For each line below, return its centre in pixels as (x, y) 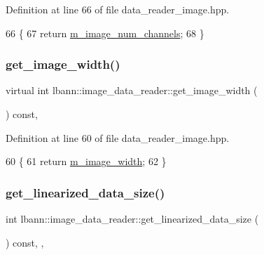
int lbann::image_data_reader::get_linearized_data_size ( (132, 218)
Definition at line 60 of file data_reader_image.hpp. (118, 137)
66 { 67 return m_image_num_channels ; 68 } (105, 33)
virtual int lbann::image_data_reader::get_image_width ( (132, 90)
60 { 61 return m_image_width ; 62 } (86, 161)
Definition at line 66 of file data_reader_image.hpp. (118, 9)
